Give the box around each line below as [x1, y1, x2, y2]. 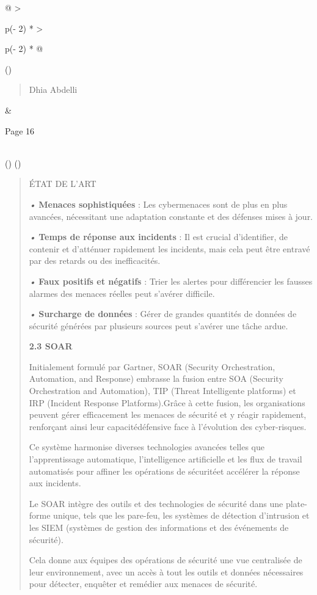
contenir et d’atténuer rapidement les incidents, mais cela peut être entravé [29, 242, 310, 255]
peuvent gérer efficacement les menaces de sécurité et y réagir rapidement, [29, 408, 307, 421]
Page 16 [5, 124, 35, 137]
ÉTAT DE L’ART [29, 177, 97, 190]
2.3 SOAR [29, 340, 73, 352]
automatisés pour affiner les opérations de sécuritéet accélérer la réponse [29, 464, 300, 477]
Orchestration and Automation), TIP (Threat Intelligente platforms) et [29, 384, 296, 397]
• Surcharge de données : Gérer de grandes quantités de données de [29, 307, 297, 320]
